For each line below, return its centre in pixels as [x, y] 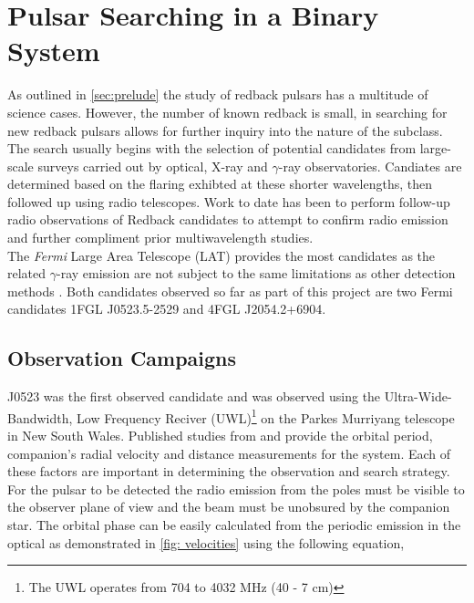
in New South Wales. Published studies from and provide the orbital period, [220, 436]
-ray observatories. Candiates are [370, 166]
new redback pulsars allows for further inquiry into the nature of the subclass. [225, 130]
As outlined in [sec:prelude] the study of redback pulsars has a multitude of [218, 94]
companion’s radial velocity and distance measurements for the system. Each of [229, 453]
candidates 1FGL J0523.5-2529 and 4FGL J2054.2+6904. [167, 309]
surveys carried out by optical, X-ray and [153, 166]
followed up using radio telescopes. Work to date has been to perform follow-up [229, 201]
